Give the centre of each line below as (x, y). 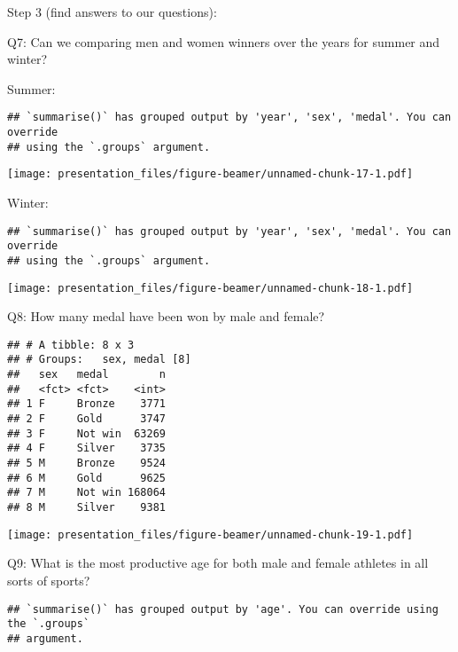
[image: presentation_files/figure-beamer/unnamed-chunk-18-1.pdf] (210, 288)
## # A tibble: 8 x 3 (71, 345)
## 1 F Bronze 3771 (86, 404)
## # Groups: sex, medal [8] (99, 360)
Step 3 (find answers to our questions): (112, 12)
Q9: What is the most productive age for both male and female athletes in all (218, 563)
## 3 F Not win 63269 (86, 433)
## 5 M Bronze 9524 (86, 463)
